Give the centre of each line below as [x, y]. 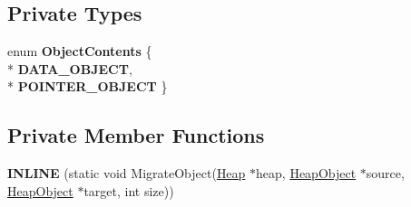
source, [385, 173]
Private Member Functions [136, 135]
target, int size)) [129, 190]
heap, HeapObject [306, 173]
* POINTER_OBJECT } [88, 86]
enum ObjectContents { [80, 51]
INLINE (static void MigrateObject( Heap [127, 173]
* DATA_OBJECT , [70, 68]
